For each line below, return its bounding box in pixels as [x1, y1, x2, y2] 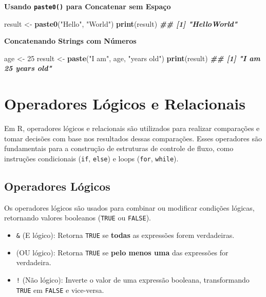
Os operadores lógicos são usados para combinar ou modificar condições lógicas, [4, 202, 255, 213]
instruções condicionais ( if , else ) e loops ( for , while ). [4, 153, 179, 163]
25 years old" [4, 63, 52, 73]
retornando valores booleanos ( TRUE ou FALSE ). [4, 212, 151, 223]
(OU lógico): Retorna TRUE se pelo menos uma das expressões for [16, 247, 229, 257]
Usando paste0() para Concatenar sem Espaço [4, 1, 171, 11]
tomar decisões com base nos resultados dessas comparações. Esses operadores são [4, 133, 262, 143]
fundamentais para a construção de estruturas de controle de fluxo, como [4, 143, 234, 154]
